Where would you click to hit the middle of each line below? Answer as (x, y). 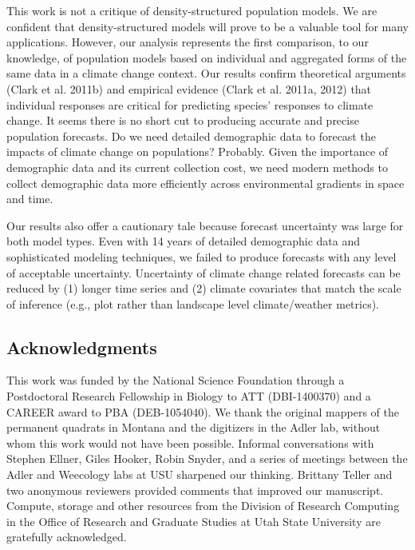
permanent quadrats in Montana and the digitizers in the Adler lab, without (194, 427)
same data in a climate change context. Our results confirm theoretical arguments (206, 73)
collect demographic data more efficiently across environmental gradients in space (206, 183)
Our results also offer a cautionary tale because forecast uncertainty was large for (205, 225)
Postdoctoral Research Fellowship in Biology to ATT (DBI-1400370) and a (189, 396)
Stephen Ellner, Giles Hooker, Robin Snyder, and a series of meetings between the (207, 458)
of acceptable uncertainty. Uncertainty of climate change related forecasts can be (204, 272)
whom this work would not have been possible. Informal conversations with (190, 442)
